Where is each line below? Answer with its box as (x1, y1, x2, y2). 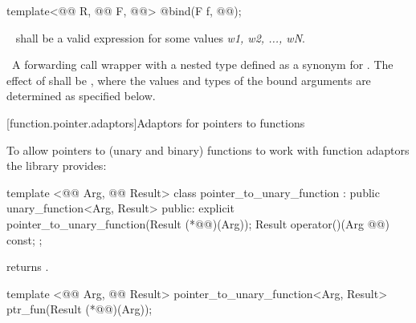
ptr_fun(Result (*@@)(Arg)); (6, 301, 153, 317)
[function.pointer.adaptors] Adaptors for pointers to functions (6, 114, 305, 131)
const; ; (6, 231, 43, 248)
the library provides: (6, 157, 107, 174)
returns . (6, 258, 49, 275)
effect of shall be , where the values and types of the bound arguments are (6, 71, 371, 88)
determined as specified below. (6, 87, 156, 104)
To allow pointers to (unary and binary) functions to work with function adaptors (6, 141, 410, 158)
